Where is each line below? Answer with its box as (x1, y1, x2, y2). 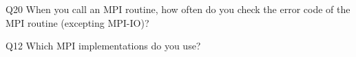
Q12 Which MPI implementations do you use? (6, 38, 201, 53)
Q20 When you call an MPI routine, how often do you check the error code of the (6, 2, 350, 16)
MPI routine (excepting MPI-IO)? (6, 15, 149, 30)
